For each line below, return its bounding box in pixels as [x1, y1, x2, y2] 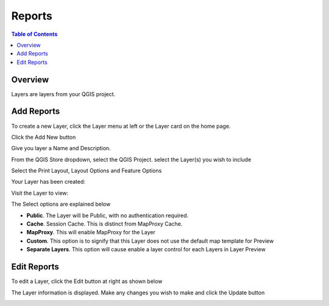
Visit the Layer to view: [11, 189, 69, 196]
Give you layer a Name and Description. [11, 145, 111, 152]
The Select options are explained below [11, 201, 111, 208]
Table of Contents [11, 30, 58, 38]
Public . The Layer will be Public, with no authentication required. [26, 212, 189, 219]
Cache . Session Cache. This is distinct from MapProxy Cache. [26, 220, 183, 228]
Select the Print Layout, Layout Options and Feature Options [11, 167, 162, 175]
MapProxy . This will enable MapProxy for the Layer [26, 229, 155, 236]
